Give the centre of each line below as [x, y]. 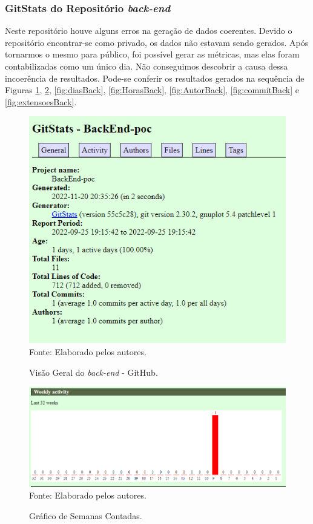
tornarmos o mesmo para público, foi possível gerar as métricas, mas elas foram [152, 54]
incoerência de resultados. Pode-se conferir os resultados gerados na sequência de [155, 78]
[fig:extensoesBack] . [41, 101]
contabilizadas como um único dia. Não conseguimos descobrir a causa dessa [147, 66]
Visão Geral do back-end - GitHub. [94, 372]
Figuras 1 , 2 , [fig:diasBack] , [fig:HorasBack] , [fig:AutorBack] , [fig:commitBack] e [152, 90]
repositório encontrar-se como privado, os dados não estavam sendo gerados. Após [157, 42]
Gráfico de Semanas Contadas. [86, 515]
